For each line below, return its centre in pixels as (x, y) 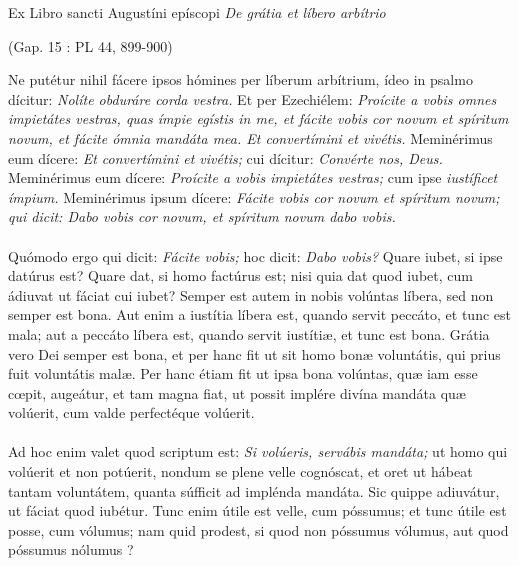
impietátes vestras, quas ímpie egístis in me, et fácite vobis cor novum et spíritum (258, 118)
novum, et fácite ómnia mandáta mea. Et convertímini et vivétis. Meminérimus (250, 137)
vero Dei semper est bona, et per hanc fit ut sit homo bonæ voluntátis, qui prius (254, 353)
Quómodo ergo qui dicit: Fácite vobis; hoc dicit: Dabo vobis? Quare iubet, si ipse (255, 255)
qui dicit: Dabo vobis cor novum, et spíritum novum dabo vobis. (202, 216)
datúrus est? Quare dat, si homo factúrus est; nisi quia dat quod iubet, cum (240, 275)
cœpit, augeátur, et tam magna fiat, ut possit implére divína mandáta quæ (237, 392)
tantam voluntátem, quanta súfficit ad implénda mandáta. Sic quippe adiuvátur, (254, 490)
